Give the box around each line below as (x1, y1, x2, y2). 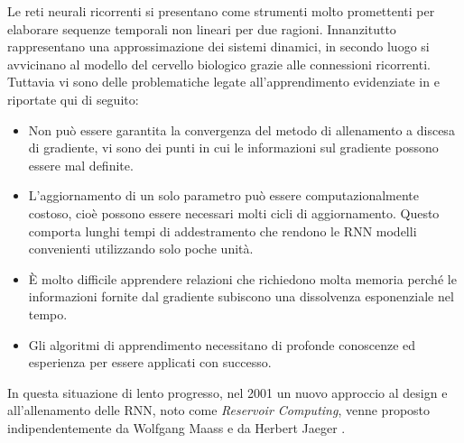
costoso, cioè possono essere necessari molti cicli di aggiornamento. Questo (28, 203, 440, 222)
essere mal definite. (28, 155, 134, 174)
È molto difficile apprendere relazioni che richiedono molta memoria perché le (28, 269, 457, 288)
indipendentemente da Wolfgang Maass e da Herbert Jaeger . (7, 418, 346, 437)
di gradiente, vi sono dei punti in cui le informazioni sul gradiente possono (28, 138, 439, 157)
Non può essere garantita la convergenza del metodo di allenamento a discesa (28, 120, 455, 139)
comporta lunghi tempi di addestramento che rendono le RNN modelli (28, 221, 417, 240)
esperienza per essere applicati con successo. (28, 353, 272, 372)
